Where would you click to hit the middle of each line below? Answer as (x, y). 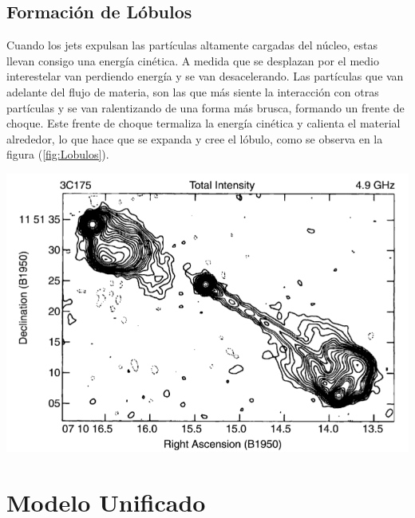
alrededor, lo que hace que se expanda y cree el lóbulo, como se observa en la (195, 138)
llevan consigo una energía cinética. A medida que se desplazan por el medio (193, 60)
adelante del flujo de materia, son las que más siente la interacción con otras (193, 91)
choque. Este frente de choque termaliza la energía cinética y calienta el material (204, 123)
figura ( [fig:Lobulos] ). (58, 154)
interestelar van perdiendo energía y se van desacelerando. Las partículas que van (205, 76)
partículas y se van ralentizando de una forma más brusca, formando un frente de (206, 107)
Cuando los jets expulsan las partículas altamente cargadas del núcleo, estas (192, 45)
